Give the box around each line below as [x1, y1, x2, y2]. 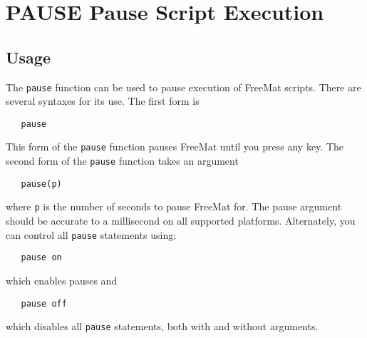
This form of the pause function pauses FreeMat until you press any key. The [6, 139, 344, 154]
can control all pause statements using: [6, 227, 177, 242]
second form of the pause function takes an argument [6, 153, 239, 168]
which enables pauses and [6, 273, 118, 288]
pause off [21, 298, 67, 309]
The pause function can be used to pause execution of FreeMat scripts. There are [6, 79, 361, 94]
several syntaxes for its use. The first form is [6, 93, 200, 108]
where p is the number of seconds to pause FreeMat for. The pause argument [6, 199, 342, 214]
